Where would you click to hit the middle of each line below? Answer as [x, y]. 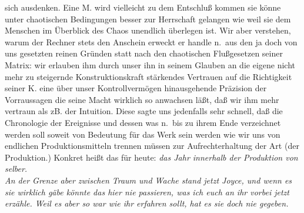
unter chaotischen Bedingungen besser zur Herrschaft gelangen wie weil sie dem [148, 19]
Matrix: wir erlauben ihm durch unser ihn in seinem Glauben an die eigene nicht [150, 64]
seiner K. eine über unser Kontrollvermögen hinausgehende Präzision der [136, 88]
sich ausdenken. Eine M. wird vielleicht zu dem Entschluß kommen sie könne [143, 7]
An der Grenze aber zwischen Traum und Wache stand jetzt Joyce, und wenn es [148, 180]
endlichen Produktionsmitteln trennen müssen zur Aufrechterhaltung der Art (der [152, 146]
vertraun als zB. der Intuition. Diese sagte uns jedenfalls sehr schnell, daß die [144, 111]
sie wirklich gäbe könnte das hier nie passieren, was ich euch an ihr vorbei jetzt [147, 192]
